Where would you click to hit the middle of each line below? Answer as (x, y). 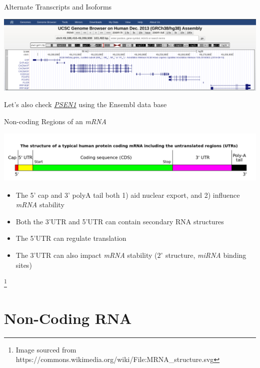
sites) (24, 265)
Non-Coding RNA (68, 318)
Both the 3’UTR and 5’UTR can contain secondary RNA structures (120, 221)
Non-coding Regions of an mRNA (55, 121)
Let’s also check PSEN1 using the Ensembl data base (85, 104)
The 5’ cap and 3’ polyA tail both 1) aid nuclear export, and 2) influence (128, 195)
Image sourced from (46, 349)
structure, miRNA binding (206, 255)
